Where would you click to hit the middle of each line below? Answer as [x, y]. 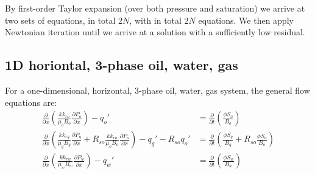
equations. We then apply [246, 20]
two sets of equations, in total [60, 20]
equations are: [31, 102]
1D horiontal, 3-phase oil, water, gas [122, 65]
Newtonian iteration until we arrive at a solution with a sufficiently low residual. [155, 32]
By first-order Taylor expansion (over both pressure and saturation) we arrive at [155, 8]
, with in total [155, 20]
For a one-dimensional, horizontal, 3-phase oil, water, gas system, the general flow [157, 90]
